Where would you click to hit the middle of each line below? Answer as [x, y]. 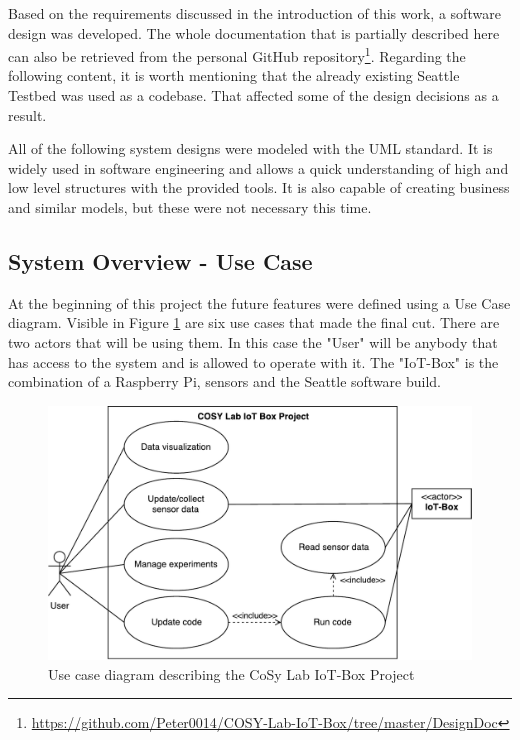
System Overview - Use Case [160, 260]
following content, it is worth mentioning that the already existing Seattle [234, 75]
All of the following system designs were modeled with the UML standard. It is [250, 148]
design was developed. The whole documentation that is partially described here [254, 32]
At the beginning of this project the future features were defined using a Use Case [259, 302]
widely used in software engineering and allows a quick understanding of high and [258, 167]
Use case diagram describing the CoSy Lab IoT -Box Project [231, 673]
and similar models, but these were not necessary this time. [190, 207]
